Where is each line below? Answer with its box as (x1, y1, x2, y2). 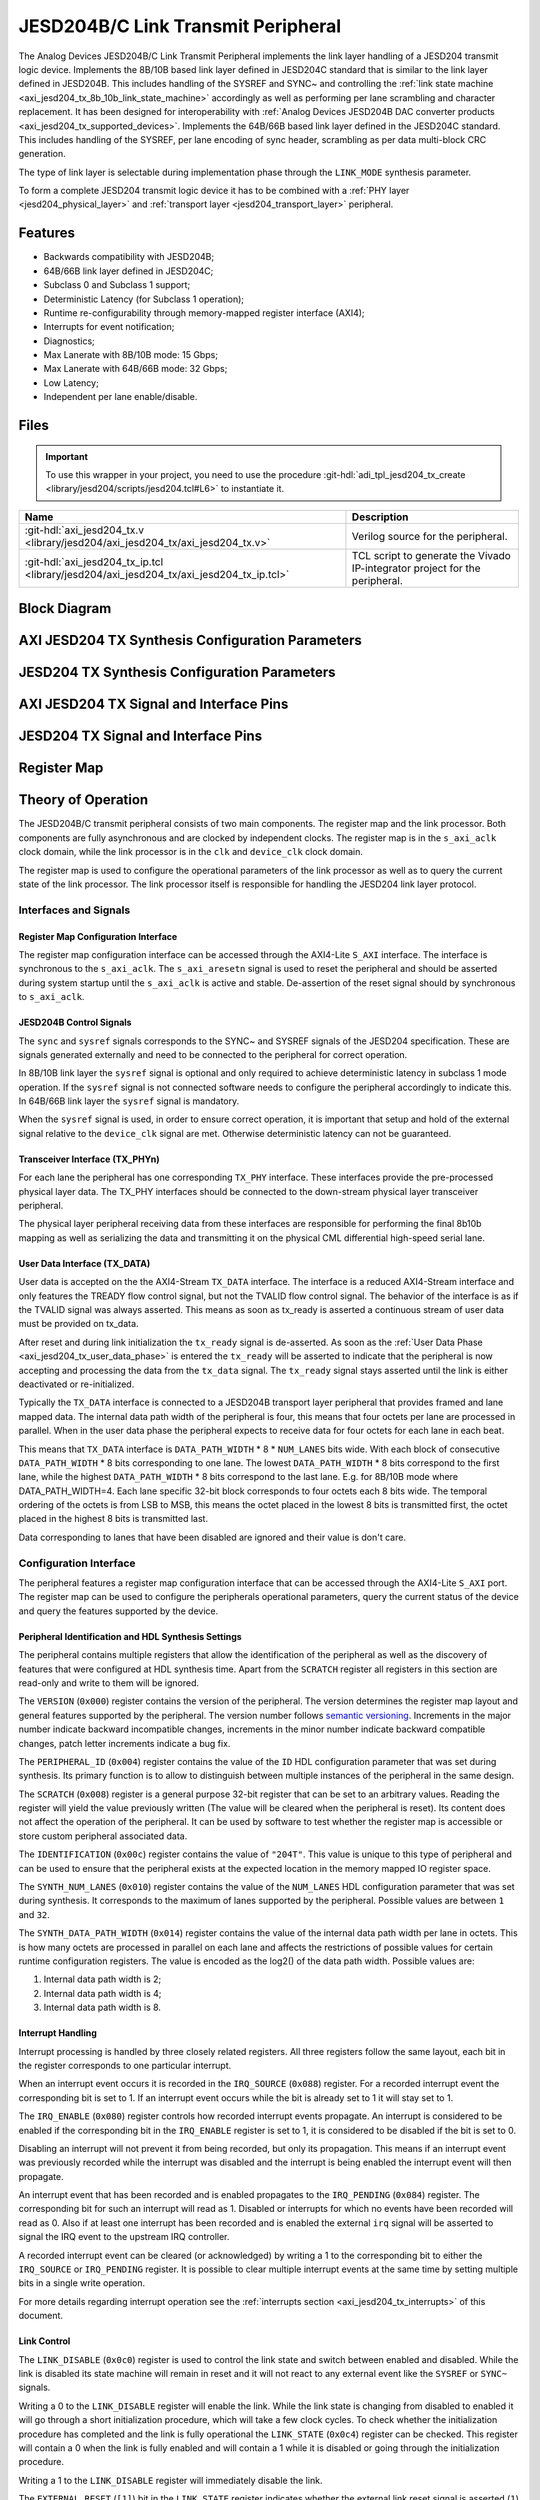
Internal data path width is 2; (43, 1973, 162, 1985)
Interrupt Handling (18, 2027, 97, 2039)
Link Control (18, 2335, 71, 2347)
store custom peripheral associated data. (18, 1830, 188, 1842)
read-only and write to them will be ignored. (18, 1676, 200, 1689)
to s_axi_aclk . (18, 991, 85, 1003)
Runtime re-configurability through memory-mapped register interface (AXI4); (43, 306, 365, 319)
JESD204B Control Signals (18, 1016, 132, 1029)
